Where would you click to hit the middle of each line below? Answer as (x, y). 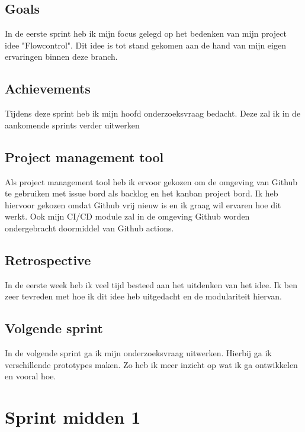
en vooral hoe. (30, 376)
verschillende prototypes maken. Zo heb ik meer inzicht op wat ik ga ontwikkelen (151, 364)
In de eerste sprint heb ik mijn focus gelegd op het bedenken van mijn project (146, 33)
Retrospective (48, 259)
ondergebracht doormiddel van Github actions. (89, 228)
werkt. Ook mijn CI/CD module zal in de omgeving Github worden (127, 216)
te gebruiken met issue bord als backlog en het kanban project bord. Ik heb (142, 193)
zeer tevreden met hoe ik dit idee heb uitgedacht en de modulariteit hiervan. (143, 296)
